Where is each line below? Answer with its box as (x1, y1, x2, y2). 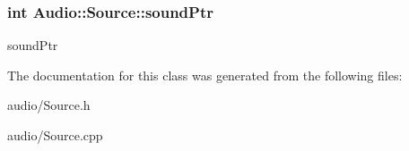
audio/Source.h (7, 96, 91, 114)
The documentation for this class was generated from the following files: (7, 65, 403, 84)
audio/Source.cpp (7, 126, 103, 144)
